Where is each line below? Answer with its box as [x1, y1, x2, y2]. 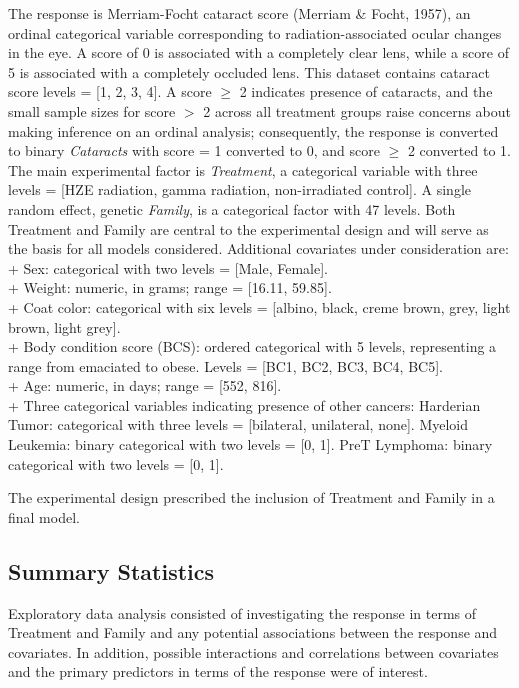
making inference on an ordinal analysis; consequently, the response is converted [8, 120, 499, 141]
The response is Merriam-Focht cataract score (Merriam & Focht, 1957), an [8, 3, 471, 23]
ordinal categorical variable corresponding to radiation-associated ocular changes [8, 22, 502, 43]
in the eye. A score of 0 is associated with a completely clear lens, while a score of [8, 42, 509, 63]
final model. [8, 506, 80, 527]
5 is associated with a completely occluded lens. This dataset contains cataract [8, 61, 490, 82]
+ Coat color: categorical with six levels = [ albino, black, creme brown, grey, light [8, 296, 511, 317]
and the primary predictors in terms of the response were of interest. [8, 661, 428, 682]
